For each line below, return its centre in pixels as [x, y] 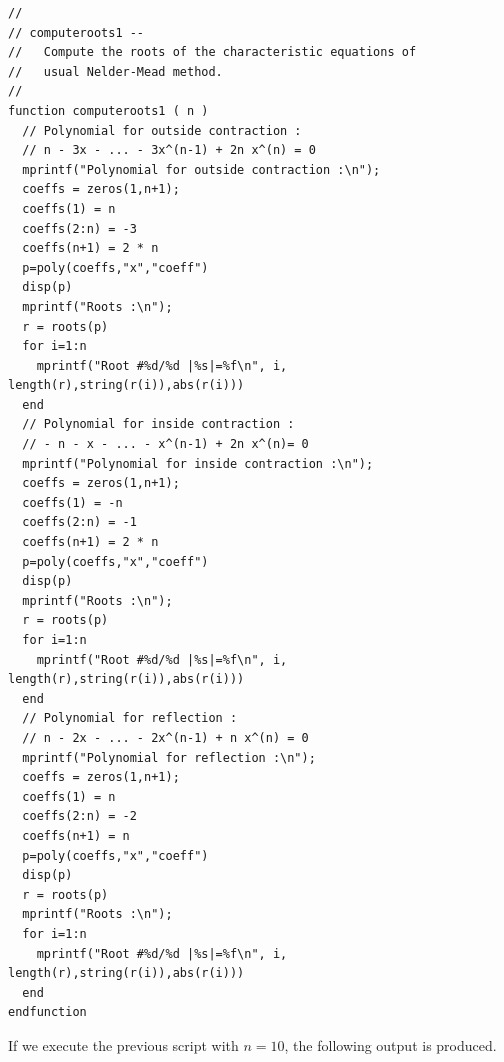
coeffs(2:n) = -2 [79, 816]
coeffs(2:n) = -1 [79, 522]
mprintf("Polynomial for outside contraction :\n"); [201, 169]
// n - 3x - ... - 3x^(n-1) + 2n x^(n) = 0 [169, 150]
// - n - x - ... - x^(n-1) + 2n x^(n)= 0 [165, 444]
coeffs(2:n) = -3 [79, 228]
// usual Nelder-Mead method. [115, 71]
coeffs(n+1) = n [76, 835]
